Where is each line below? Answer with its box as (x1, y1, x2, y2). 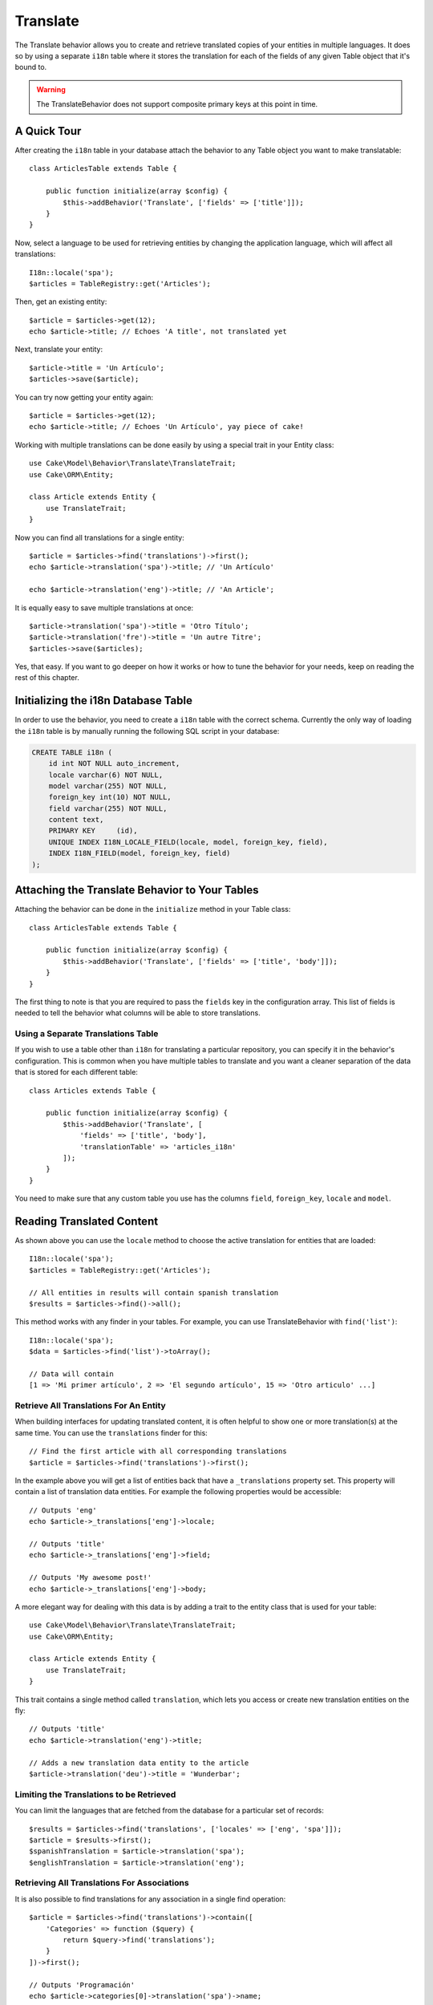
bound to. (14, 63, 47, 72)
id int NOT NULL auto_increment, (48, 759, 180, 768)
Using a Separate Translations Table (14, 1028, 159, 1039)
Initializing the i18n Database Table (14, 694, 192, 707)
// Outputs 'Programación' (29, 1980, 136, 1989)
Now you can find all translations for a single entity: (14, 533, 184, 542)
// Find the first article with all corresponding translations (29, 1447, 288, 1456)
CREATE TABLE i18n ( (31, 747, 112, 757)
